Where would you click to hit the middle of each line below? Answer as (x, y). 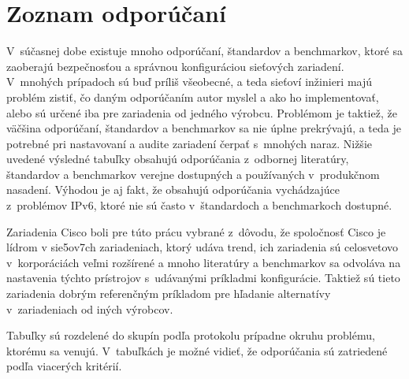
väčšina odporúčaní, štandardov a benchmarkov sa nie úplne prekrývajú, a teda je (204, 128)
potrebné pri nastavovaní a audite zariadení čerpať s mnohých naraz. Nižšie (189, 143)
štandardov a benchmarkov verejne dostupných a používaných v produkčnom (193, 174)
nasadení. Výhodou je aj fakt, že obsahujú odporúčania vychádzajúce (173, 189)
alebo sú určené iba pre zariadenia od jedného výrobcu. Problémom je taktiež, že (202, 112)
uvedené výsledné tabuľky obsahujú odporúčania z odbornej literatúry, (178, 159)
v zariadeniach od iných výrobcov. (90, 308)
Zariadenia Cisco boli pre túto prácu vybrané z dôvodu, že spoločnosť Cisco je (196, 231)
